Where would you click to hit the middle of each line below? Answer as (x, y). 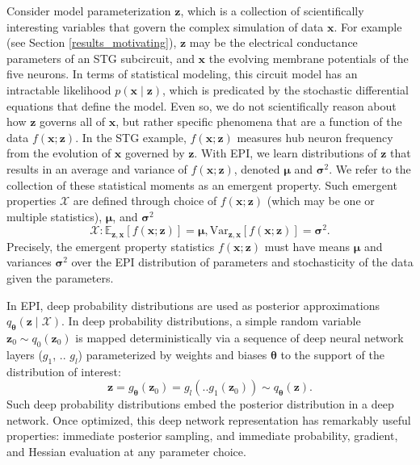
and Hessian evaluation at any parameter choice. (126, 451)
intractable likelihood (59, 89)
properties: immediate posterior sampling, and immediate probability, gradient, (202, 436)
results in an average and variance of (97, 168)
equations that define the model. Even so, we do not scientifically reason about (202, 105)
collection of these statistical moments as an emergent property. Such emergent (202, 184)
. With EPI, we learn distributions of (286, 153)
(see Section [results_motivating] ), (92, 42)
